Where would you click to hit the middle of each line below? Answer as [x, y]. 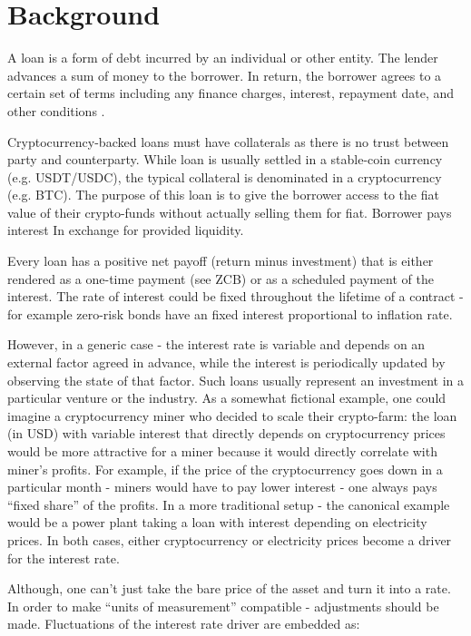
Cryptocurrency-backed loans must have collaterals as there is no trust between [228, 141]
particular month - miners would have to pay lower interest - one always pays [222, 487]
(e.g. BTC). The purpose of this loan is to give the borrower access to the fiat [223, 195]
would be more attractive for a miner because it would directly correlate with [222, 451]
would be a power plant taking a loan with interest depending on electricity [217, 522]
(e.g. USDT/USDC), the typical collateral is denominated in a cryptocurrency [225, 176]
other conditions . [56, 110]
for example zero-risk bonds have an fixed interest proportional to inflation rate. [230, 313]
